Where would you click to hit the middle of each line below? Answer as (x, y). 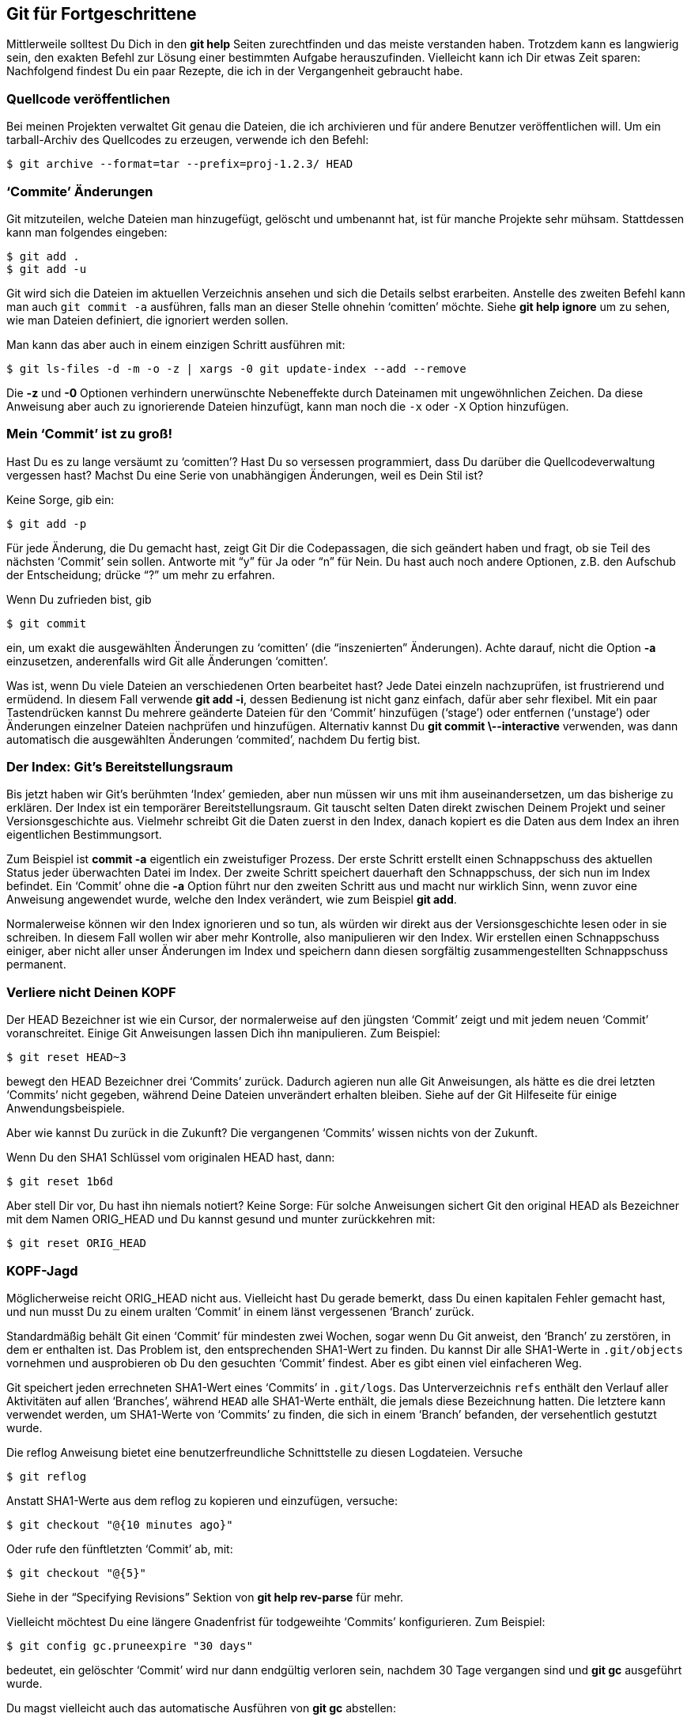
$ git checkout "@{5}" (77, 1573)
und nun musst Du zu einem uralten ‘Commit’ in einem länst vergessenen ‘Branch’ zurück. (240, 1311)
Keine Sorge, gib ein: (60, 499)
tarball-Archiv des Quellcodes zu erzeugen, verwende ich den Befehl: (188, 140)
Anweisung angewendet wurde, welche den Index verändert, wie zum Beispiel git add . (232, 900)
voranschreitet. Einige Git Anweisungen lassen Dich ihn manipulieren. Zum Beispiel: (223, 1033)
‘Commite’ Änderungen (80, 191)
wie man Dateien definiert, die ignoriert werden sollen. (147, 320)
